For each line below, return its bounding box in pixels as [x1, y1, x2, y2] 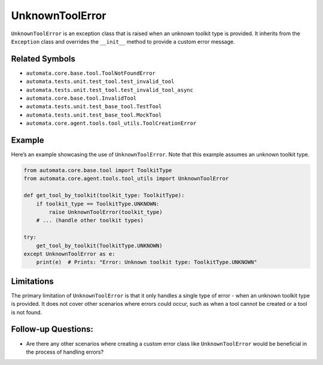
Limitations [11, 276, 54, 286]
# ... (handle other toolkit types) [36, 217, 144, 224]
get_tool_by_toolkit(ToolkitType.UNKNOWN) [36, 242, 163, 249]
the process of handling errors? [26, 348, 104, 355]
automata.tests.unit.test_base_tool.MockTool [26, 111, 162, 118]
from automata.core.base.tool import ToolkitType [23, 167, 172, 174]
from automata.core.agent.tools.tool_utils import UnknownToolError [23, 175, 229, 182]
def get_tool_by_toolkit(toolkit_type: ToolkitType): [23, 192, 185, 199]
